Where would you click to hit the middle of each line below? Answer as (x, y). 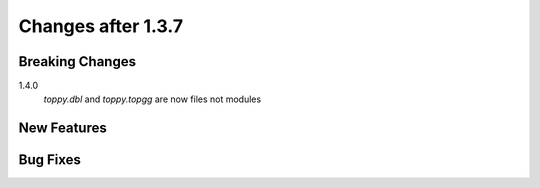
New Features (62, 128)
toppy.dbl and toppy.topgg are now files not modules (152, 99)
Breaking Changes (77, 61)
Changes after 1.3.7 (101, 26)
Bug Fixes (50, 160)
